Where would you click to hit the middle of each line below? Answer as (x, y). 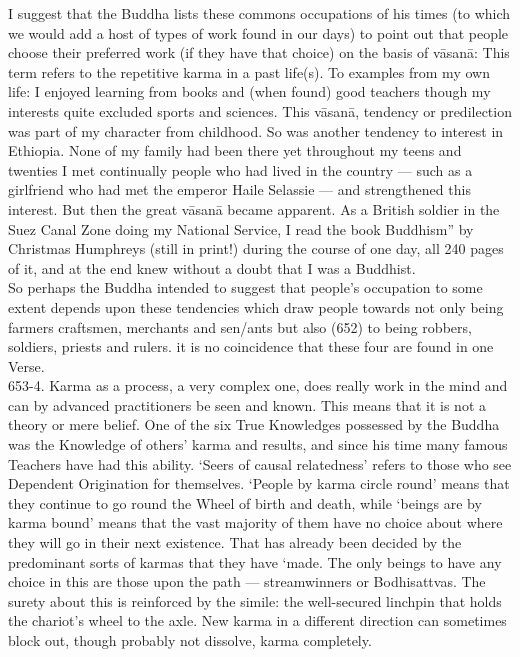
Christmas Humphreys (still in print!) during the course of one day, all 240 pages (256, 248)
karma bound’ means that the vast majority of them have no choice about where (255, 522)
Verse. (26, 365)
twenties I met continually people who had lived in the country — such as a (240, 169)
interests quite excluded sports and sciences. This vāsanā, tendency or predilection (260, 110)
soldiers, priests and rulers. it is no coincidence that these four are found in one (251, 346)
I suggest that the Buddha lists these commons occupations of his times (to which (259, 13)
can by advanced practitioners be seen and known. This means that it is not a (247, 404)
